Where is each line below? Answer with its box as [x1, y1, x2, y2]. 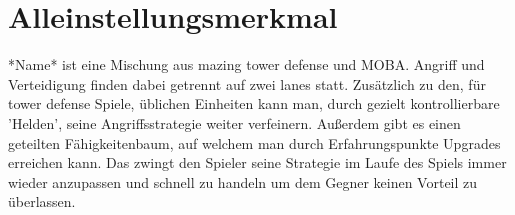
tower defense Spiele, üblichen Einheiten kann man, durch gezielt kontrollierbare [8, 93, 500, 114]
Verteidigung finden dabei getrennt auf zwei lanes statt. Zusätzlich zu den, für [8, 73, 486, 94]
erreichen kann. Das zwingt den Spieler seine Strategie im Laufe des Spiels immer [8, 152, 507, 173]
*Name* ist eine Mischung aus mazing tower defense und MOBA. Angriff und [8, 54, 485, 75]
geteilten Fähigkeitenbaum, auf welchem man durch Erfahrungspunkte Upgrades [8, 132, 501, 153]
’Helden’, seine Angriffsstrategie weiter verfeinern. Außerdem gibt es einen [8, 112, 461, 133]
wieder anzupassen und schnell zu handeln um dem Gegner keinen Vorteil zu [8, 171, 478, 192]
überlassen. [8, 191, 76, 212]
